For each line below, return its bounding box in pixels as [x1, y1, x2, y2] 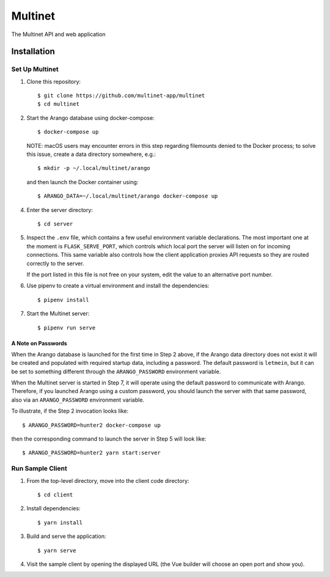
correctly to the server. [26, 260, 84, 267]
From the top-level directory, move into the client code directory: [26, 477, 189, 484]
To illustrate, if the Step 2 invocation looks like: [11, 407, 128, 415]
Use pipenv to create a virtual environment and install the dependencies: [26, 282, 210, 290]
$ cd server [37, 221, 73, 227]
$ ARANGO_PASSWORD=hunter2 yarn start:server [22, 449, 161, 457]
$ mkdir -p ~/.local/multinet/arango [37, 165, 151, 172]
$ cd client [37, 491, 73, 498]
